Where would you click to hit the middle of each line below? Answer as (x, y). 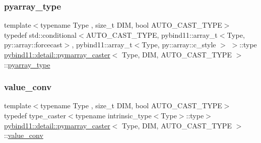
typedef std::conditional (41, 34)
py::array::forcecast (33, 45)
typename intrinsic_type (113, 115)
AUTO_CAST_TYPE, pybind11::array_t (152, 34)
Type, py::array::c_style (179, 45)
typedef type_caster (35, 115)
